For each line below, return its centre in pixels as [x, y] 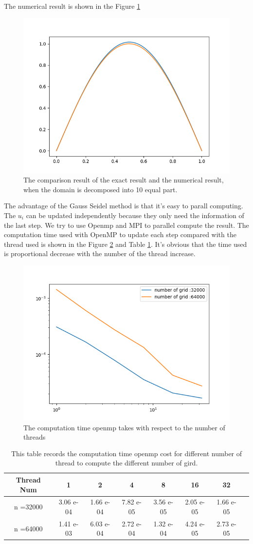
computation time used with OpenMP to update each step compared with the [120, 234]
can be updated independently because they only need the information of [135, 215]
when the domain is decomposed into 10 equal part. [100, 189]
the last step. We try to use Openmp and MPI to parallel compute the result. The [126, 225]
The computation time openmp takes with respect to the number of [124, 427]
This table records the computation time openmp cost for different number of [126, 453]
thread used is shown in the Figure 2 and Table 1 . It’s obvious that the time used [126, 244]
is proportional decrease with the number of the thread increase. [100, 253]
